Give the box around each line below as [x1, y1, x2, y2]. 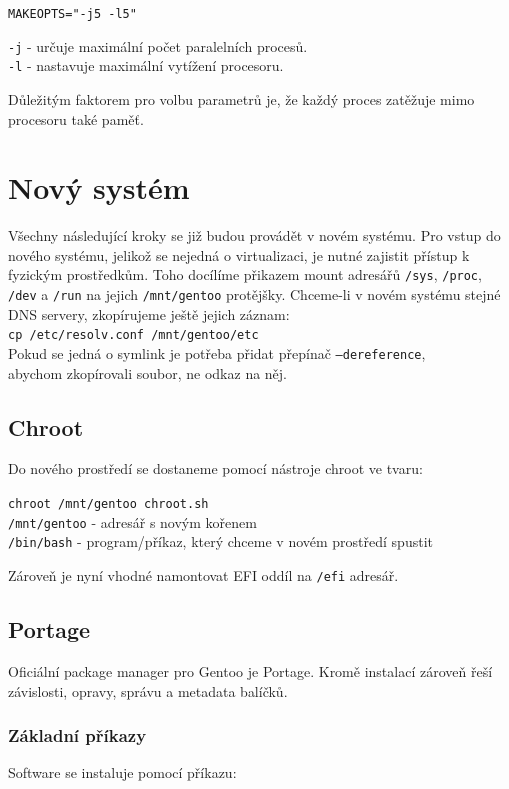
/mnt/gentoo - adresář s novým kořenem [8, 511, 257, 532]
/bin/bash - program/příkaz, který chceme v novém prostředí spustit [8, 531, 433, 552]
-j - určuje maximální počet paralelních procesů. [8, 35, 308, 56]
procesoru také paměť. [8, 108, 144, 129]
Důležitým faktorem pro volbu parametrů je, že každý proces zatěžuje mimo [8, 88, 475, 109]
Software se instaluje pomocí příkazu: [8, 762, 237, 783]
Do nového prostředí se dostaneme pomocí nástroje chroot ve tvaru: [8, 458, 423, 479]
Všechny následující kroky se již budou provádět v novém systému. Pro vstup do [8, 225, 501, 246]
